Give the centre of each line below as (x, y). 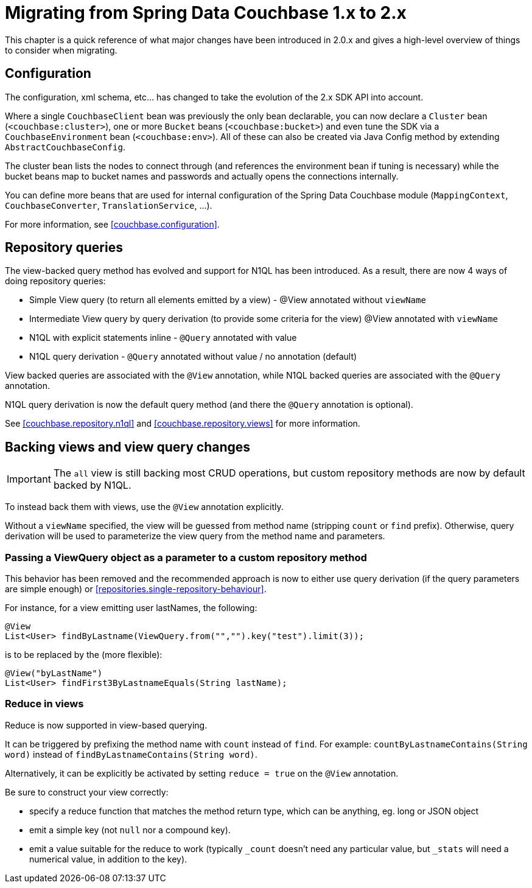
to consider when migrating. (61, 50)
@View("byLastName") (54, 673)
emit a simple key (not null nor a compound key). (130, 830)
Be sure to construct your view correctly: (87, 792)
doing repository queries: (55, 281)
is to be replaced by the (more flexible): (84, 655)
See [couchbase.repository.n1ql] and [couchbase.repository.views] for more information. (183, 424)
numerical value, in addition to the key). (108, 859)
